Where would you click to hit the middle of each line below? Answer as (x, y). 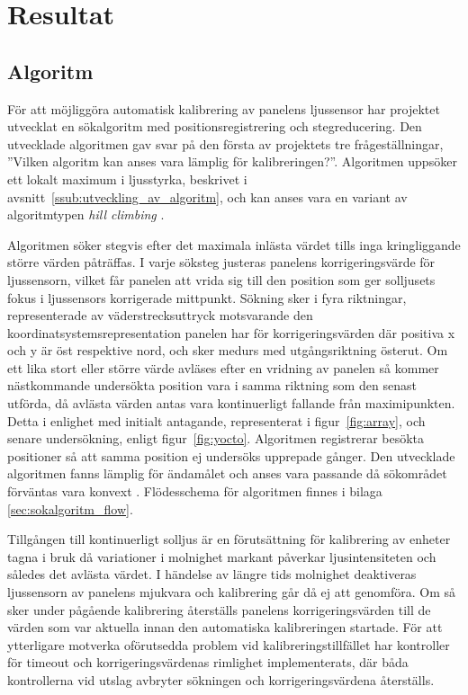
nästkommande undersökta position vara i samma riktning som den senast (212, 385)
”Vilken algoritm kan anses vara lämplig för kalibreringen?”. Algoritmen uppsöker (232, 161)
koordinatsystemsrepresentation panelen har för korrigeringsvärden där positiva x (231, 332)
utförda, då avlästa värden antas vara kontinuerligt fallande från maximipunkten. (231, 403)
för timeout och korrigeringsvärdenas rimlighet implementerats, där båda (208, 662)
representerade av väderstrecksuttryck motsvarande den (160, 315)
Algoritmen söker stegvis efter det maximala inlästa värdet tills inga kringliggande (234, 244)
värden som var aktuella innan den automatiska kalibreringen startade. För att (225, 627)
